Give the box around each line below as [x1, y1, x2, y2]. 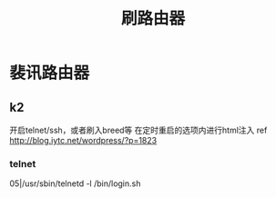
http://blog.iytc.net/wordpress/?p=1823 [9, 135, 158, 145]
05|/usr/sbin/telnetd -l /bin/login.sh [9, 178, 141, 189]
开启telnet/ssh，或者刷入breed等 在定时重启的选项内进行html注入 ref [9, 124, 268, 135]
